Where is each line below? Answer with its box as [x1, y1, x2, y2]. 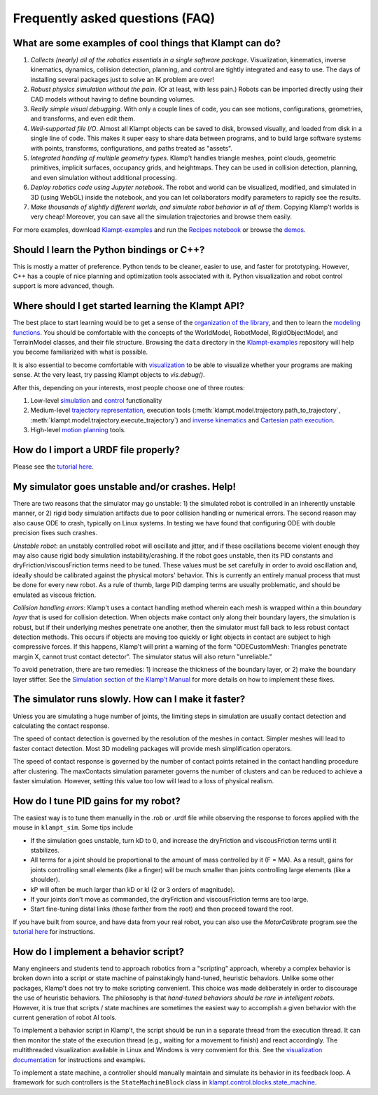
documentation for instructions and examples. [13, 1055, 146, 1064]
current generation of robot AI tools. [13, 1013, 117, 1021]
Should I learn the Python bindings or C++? [13, 244, 205, 256]
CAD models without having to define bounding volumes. [30, 95, 195, 103]
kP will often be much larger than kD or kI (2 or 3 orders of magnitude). [30, 885, 235, 893]
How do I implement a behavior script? [13, 946, 185, 958]
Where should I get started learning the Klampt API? [13, 300, 245, 312]
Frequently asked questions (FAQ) [13, 11, 216, 26]
